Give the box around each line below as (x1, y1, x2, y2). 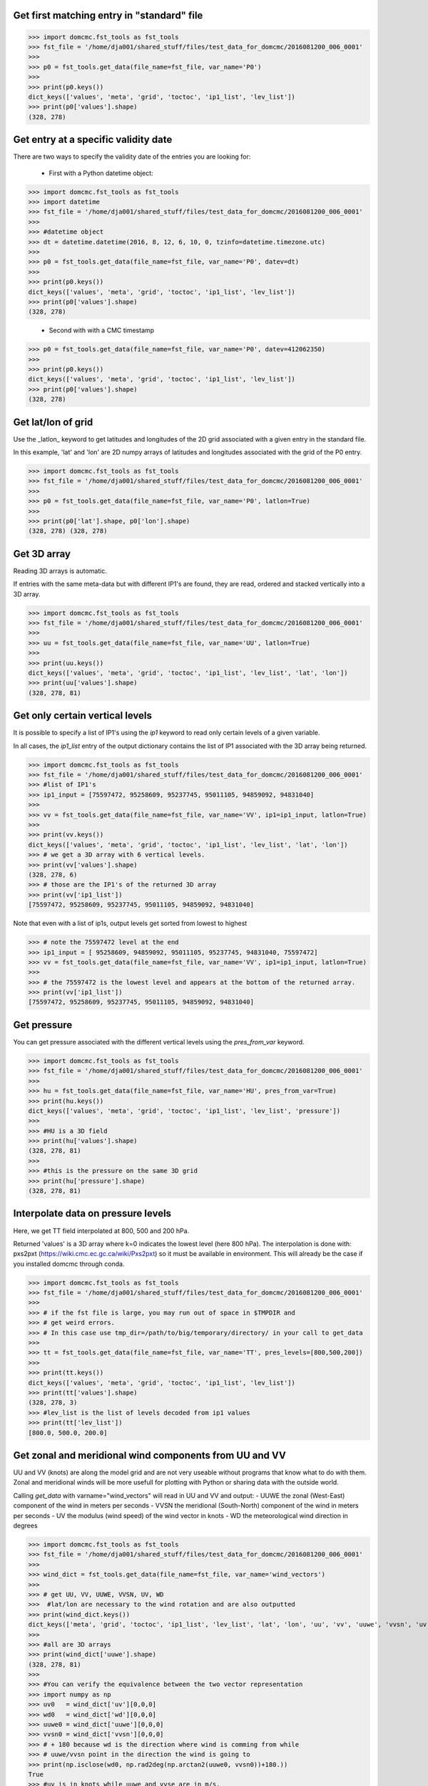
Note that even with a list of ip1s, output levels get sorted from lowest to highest (13, 919, 248, 928)
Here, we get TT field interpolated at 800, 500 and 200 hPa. (13, 1226, 190, 1235)
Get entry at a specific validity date (13, 134, 173, 146)
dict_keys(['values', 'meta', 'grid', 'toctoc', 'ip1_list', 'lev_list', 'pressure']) (28, 1107, 341, 1114)
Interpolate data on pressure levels (13, 1207, 171, 1219)
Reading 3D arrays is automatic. (13, 567, 107, 575)
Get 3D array (13, 547, 71, 560)
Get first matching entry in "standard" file (13, 9, 203, 21)
